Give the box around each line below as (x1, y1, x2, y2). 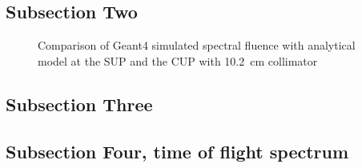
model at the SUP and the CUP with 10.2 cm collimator (38, 52, 318, 69)
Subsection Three (6, 91, 153, 116)
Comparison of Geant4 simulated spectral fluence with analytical (38, 37, 356, 54)
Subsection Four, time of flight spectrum (6, 138, 349, 163)
